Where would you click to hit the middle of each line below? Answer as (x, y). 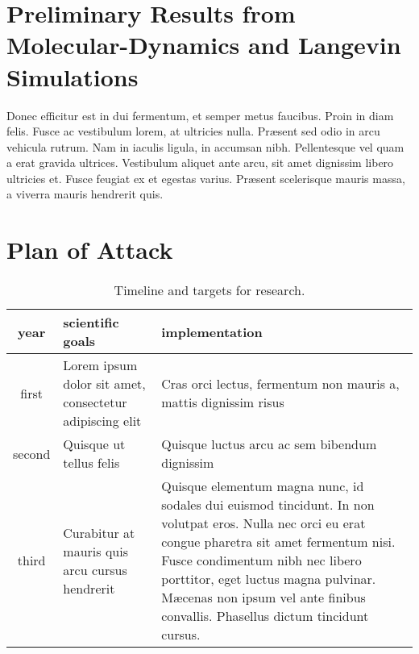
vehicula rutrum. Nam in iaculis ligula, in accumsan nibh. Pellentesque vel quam (205, 146)
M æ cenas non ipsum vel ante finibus (263, 598)
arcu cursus (95, 569)
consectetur (95, 402)
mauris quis (95, 551)
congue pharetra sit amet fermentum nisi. (278, 542)
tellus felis (91, 463)
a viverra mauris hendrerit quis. (85, 194)
